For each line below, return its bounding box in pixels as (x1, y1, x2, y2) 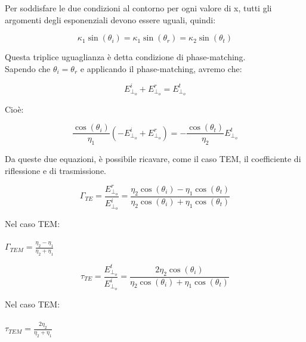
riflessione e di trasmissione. (5, 164, 107, 176)
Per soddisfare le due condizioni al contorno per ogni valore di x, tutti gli (5, 2, 272, 14)
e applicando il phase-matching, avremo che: (80, 62, 242, 74)
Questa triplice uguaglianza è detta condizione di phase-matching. (5, 51, 246, 63)
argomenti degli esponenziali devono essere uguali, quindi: (5, 13, 216, 26)
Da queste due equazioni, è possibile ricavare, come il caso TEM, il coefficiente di (5, 153, 301, 165)
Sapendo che (5, 62, 51, 74)
